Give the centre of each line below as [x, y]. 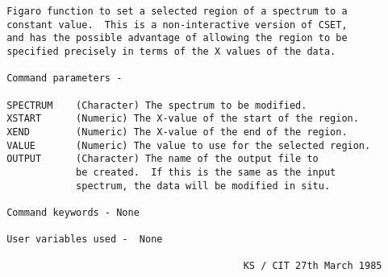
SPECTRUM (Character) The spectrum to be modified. [157, 105]
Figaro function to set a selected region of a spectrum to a [177, 11]
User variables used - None [85, 240]
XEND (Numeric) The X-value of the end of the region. [177, 132]
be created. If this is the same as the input [206, 172]
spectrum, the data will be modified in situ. [203, 186]
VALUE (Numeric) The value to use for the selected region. [189, 145]
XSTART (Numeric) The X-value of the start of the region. [183, 119]
